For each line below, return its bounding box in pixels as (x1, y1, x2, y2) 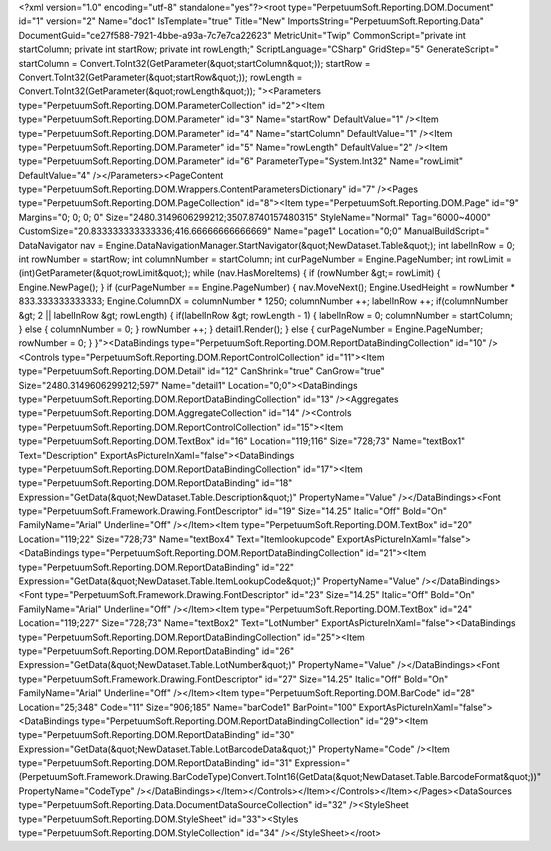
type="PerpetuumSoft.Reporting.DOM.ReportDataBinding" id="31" (18, 757, 293, 769)
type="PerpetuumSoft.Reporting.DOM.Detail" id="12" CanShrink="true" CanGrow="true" (18, 365, 385, 377)
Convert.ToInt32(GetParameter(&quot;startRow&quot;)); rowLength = (18, 71, 303, 83)
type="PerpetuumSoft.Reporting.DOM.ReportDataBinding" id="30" (18, 729, 295, 741)
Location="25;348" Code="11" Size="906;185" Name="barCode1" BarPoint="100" (18, 701, 357, 713)
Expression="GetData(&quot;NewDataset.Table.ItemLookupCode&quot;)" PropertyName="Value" (18, 575, 420, 587)
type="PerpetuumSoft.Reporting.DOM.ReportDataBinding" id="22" (18, 561, 295, 573)
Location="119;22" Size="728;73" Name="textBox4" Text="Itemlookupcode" (18, 533, 335, 545)
